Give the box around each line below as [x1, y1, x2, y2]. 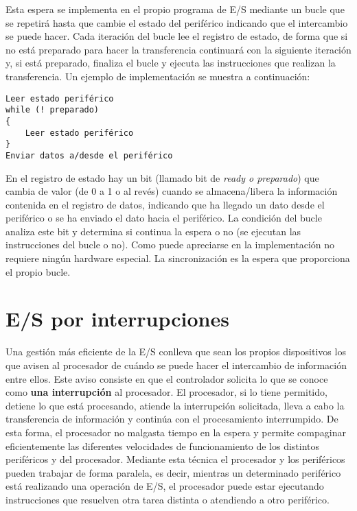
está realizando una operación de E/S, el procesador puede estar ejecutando [5, 479, 324, 493]
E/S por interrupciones [5, 305, 229, 333]
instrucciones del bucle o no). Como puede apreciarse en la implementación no [5, 237, 335, 252]
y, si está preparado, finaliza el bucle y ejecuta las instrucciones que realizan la [5, 56, 336, 70]
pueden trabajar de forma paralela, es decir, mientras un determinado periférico [5, 465, 341, 479]
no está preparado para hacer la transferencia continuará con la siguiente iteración [5, 42, 352, 56]
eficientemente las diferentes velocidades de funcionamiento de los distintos [5, 438, 320, 453]
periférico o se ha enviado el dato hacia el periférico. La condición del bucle [5, 211, 322, 225]
